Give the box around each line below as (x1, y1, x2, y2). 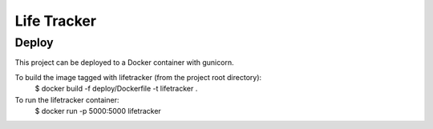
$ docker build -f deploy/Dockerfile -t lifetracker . (34, 84, 198, 94)
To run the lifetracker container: (14, 95, 119, 104)
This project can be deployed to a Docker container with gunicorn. (14, 58, 234, 67)
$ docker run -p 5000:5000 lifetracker (34, 106, 162, 115)
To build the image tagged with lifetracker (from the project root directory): (14, 72, 262, 82)
